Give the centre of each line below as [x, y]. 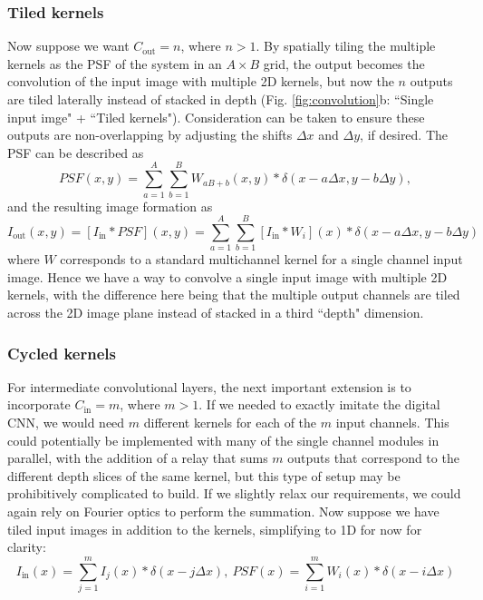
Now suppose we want [68, 46]
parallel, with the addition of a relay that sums [138, 458]
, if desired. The [404, 135]
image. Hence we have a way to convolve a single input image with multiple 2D [227, 276]
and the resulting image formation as [110, 206]
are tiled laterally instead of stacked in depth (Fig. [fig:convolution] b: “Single [221, 99]
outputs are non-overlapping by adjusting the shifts [150, 135]
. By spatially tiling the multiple [346, 46]
